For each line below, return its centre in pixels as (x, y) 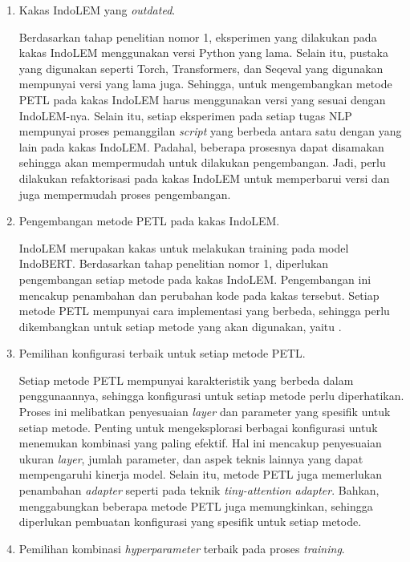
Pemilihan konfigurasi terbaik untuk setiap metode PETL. (162, 353)
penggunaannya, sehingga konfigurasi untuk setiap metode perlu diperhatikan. (211, 396)
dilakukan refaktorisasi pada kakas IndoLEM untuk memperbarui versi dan (204, 178)
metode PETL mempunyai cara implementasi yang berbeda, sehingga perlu (204, 311)
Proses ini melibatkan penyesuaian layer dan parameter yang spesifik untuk (205, 412)
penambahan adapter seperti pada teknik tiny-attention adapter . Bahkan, (199, 490)
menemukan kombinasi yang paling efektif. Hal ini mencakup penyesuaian (200, 443)
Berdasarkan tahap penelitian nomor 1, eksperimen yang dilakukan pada (198, 36)
